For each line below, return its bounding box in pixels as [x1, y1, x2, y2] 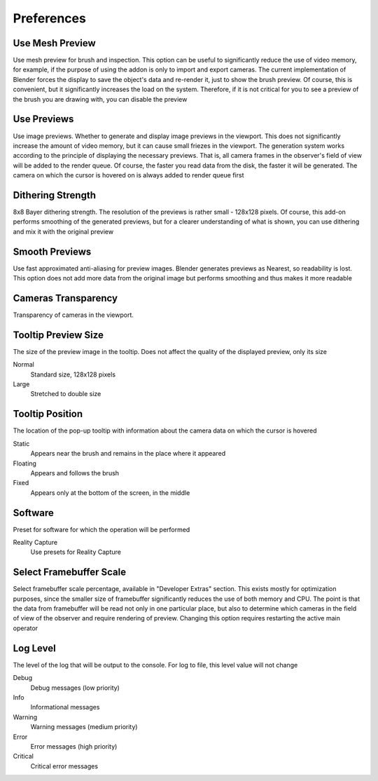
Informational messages [30, 703, 100, 712]
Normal [13, 360, 34, 369]
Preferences [13, 11, 87, 26]
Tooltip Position [13, 408, 83, 420]
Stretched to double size [30, 390, 101, 398]
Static [13, 439, 30, 448]
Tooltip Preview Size [13, 329, 104, 341]
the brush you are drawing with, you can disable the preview [13, 95, 188, 103]
